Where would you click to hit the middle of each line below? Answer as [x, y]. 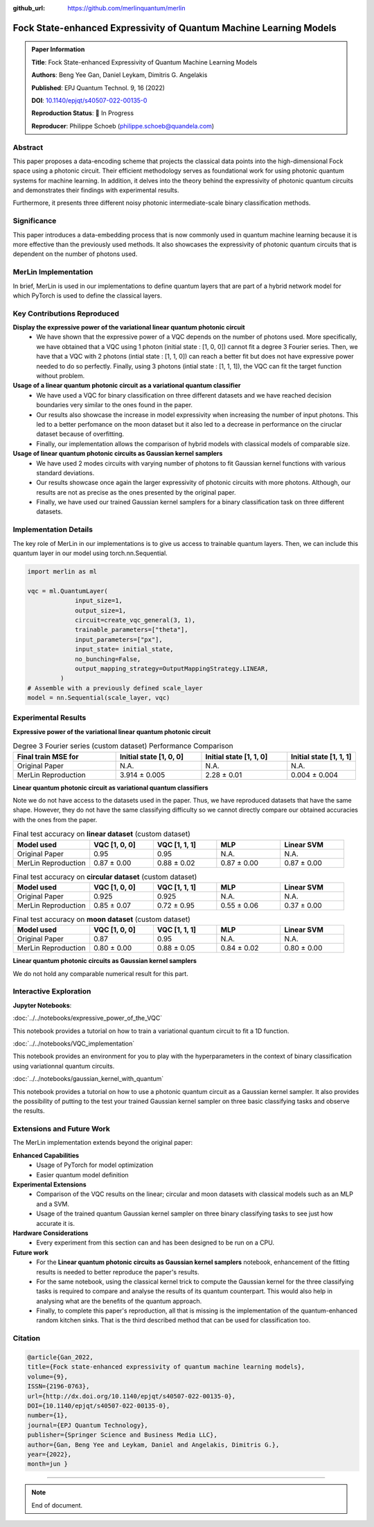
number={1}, [48, 1416]
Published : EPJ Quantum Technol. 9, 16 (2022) [98, 87]
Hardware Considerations [51, 1233]
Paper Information [58, 49]
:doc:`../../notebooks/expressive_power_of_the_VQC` [88, 1018]
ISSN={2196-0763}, [59, 1387]
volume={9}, [48, 1376]
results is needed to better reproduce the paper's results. [118, 1272]
